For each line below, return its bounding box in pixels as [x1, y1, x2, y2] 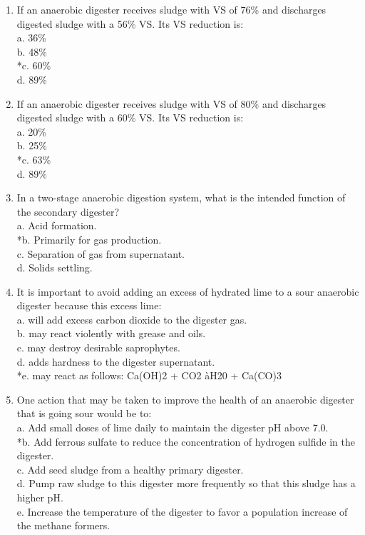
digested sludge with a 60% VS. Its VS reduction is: [16, 110, 244, 125]
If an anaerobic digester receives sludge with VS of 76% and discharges [16, 2, 327, 16]
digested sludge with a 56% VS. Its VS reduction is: [16, 16, 244, 31]
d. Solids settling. [16, 260, 93, 275]
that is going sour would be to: [16, 406, 152, 421]
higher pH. [16, 490, 63, 504]
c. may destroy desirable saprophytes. [16, 340, 180, 355]
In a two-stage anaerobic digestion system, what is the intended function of [16, 190, 346, 205]
